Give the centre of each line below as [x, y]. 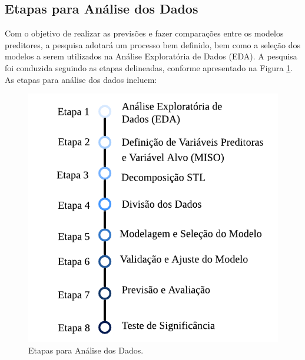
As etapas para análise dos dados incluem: [81, 79]
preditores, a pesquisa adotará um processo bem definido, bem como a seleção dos [152, 44]
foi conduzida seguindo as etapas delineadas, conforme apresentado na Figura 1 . [149, 67]
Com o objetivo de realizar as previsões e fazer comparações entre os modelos [144, 33]
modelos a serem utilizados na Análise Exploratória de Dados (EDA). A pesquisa [151, 56]
